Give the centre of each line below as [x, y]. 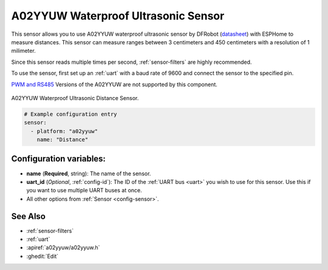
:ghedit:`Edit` [43, 256]
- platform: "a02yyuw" [64, 131]
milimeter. [23, 51]
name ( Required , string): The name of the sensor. [89, 174]
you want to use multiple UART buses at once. [84, 191]
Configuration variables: [59, 159]
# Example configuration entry [71, 114]
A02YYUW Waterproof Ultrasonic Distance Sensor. [75, 98]
